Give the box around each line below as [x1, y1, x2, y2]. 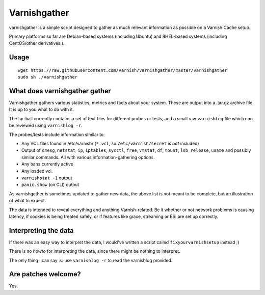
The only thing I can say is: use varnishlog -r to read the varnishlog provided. [9, 257, 173, 263]
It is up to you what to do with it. [9, 107, 74, 112]
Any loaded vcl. [21, 168, 53, 174]
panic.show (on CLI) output [21, 182, 79, 188]
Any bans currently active [21, 161, 74, 167]
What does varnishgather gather [9, 86, 111, 95]
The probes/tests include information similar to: [9, 132, 105, 137]
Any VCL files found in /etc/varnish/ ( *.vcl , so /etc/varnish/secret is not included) [21, 140, 199, 146]
